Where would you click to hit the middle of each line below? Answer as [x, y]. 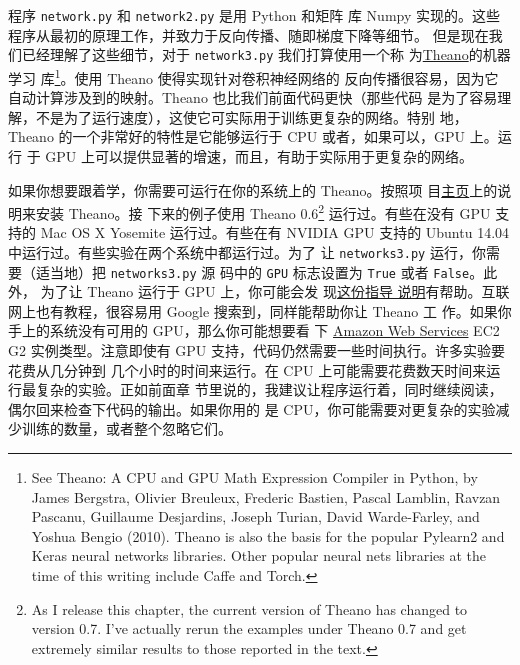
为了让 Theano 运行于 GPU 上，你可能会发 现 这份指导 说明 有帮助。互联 [275, 291]
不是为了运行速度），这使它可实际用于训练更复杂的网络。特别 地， [251, 116]
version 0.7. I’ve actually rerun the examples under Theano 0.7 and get [249, 628]
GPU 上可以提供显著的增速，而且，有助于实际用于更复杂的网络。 [259, 155]
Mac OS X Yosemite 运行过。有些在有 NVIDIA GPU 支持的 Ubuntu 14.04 [275, 232]
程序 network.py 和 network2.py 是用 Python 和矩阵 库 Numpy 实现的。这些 [254, 15]
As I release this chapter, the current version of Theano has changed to [249, 608]
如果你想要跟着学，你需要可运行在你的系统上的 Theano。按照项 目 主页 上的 [253, 189]
